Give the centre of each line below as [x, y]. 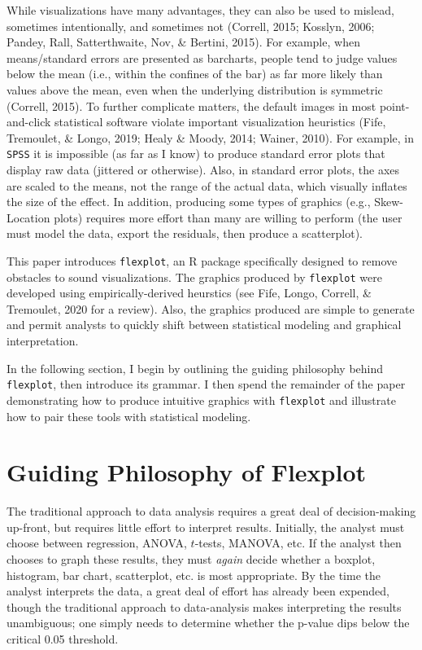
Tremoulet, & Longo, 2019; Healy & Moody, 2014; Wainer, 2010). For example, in [211, 137]
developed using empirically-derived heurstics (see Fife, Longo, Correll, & [189, 293]
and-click [29, 122]
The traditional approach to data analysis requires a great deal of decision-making [211, 511]
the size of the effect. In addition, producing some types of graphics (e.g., [189, 202]
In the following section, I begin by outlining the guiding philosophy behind [195, 368]
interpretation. [43, 341]
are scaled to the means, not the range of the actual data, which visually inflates [207, 185]
